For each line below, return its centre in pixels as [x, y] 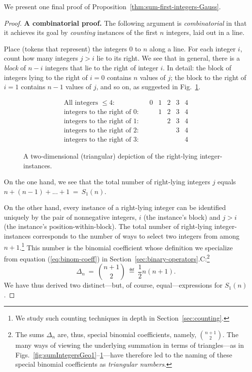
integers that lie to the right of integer [102, 67]
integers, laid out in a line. [205, 32]
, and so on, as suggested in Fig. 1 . [148, 87]
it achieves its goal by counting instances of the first [81, 32]
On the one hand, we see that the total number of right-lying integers [107, 182]
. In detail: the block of [197, 67]
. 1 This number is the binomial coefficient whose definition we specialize [126, 246]
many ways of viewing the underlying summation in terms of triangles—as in [130, 345]
